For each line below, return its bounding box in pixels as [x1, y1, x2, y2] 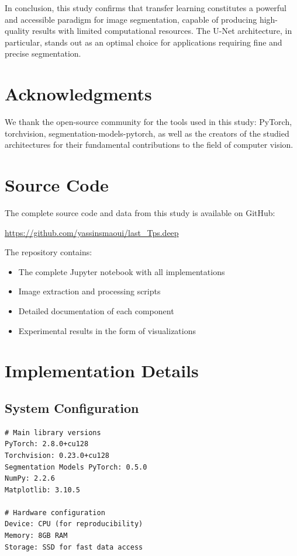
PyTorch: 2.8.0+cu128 [5, 440, 89, 449]
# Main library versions [5, 428, 101, 437]
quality [5, 25, 30, 37]
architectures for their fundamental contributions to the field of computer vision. [5, 138, 293, 151]
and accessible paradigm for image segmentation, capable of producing [5, 13, 257, 25]
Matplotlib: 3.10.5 [5, 485, 80, 494]
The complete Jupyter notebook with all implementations [18, 265, 225, 277]
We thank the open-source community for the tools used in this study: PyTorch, [5, 116, 292, 128]
